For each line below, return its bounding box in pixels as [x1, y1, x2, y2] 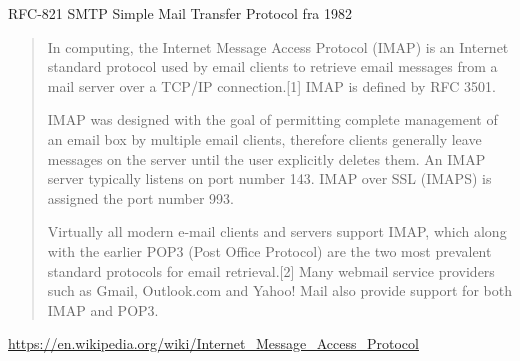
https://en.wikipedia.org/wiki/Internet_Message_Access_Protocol [8, 333, 419, 354]
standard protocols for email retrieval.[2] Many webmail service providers [47, 260, 495, 281]
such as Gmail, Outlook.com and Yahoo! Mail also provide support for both [47, 280, 512, 301]
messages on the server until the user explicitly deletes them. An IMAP [47, 148, 486, 169]
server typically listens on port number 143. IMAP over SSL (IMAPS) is [47, 168, 492, 189]
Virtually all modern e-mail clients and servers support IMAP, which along [47, 221, 507, 242]
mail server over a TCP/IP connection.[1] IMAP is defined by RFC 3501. [47, 75, 496, 96]
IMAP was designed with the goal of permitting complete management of [47, 109, 498, 130]
